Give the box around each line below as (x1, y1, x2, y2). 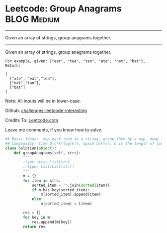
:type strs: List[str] (23, 160, 70, 165)
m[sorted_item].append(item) (40, 192, 101, 197)
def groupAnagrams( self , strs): (14, 150, 81, 155)
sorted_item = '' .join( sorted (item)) (31, 183, 110, 188)
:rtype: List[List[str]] (23, 164, 75, 169)
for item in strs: (23, 178, 61, 183)
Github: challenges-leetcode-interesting (5, 108, 87, 114)
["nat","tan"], (9, 80, 41, 85)
